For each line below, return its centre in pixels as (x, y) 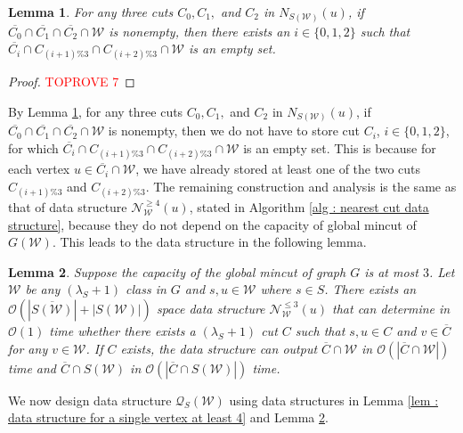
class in (146, 289)
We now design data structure (90, 400)
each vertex (39, 169)
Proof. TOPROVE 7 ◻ (72, 82)
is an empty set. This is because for (340, 148)
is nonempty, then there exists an (199, 31)
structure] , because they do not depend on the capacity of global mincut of (212, 224)
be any (43, 289)
